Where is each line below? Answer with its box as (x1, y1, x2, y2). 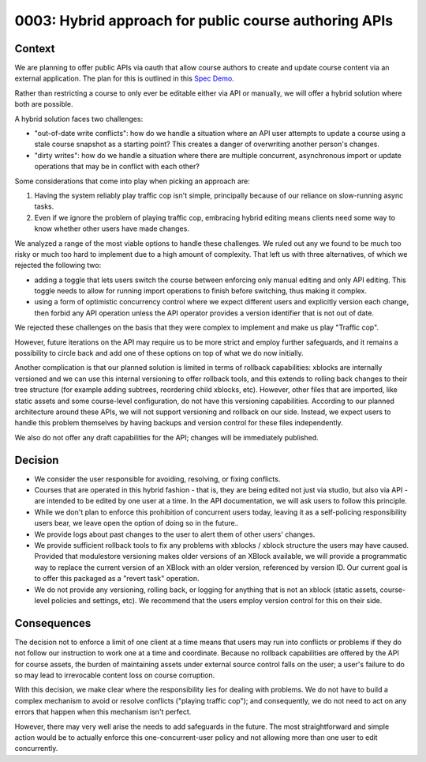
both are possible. (14, 100, 74, 109)
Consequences (14, 617, 92, 630)
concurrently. (14, 744, 58, 753)
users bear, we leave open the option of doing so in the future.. (34, 519, 240, 528)
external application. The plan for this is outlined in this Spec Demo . (14, 74, 234, 83)
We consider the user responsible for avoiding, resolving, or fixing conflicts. (34, 474, 281, 484)
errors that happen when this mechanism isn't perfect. (14, 707, 192, 717)
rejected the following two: (14, 261, 102, 270)
